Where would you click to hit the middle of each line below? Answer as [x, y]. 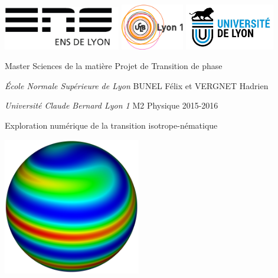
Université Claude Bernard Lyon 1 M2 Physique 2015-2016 [112, 105]
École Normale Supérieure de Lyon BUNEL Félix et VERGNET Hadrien [137, 85]
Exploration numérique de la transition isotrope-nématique [111, 125]
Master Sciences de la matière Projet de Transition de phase [114, 66]
